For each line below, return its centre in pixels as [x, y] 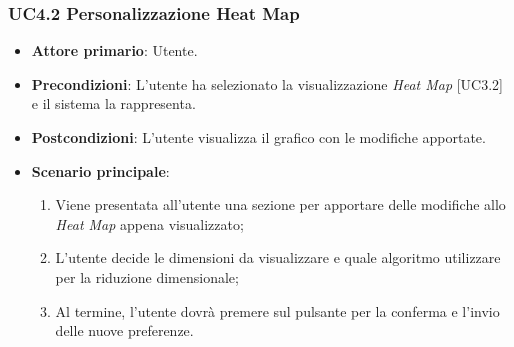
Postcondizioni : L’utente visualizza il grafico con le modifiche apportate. [258, 137]
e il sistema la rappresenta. [113, 103]
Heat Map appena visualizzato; [149, 223]
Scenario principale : [100, 170]
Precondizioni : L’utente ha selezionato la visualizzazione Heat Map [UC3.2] [267, 83]
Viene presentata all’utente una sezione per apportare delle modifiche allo [280, 204]
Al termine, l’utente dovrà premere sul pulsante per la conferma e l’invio [277, 310]
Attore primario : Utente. [114, 50]
